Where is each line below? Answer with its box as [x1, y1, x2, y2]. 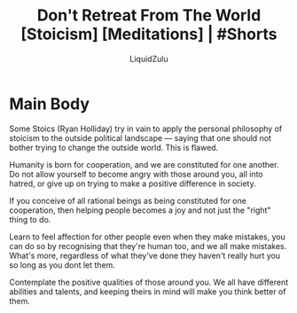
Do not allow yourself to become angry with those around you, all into [9, 168, 263, 179]
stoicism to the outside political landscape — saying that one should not [9, 132, 272, 143]
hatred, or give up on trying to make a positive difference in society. [9, 178, 257, 189]
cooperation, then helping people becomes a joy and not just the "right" [9, 205, 271, 215]
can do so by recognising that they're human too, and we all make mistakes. [9, 240, 287, 251]
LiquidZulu [129, 53, 168, 64]
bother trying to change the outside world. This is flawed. [9, 142, 219, 153]
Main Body [9, 94, 90, 113]
